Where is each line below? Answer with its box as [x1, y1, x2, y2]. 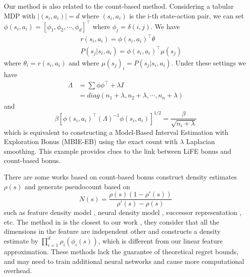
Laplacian [186, 136, 215, 147]
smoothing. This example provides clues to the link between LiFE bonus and [4, 146, 232, 156]
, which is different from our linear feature [98, 235, 223, 245]
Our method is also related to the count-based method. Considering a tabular [4, 1, 234, 11]
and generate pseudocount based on [24, 181, 130, 191]
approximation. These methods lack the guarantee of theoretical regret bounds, [4, 246, 238, 256]
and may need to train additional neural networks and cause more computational [4, 256, 244, 266]
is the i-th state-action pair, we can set [129, 10, 244, 20]
